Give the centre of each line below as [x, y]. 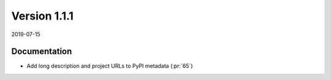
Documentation [42, 52]
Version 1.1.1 [42, 16]
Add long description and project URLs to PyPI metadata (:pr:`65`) [110, 66]
